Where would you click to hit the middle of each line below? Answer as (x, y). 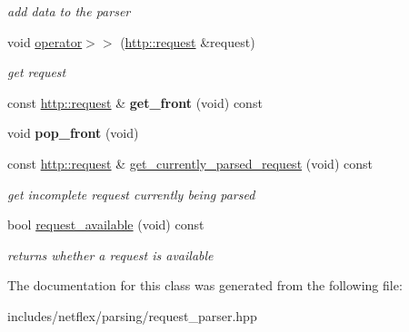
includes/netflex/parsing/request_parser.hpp (132, 315)
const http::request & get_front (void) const (135, 102)
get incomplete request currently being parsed (131, 194)
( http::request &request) (188, 41)
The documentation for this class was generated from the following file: (205, 285)
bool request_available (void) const (106, 225)
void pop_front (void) (73, 133)
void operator (45, 41)
